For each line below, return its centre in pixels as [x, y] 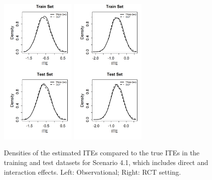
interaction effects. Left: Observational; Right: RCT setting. [92, 172]
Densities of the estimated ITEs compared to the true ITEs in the [102, 153]
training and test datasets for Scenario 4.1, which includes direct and [106, 162]
